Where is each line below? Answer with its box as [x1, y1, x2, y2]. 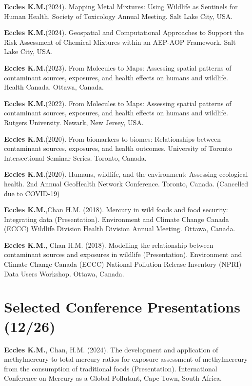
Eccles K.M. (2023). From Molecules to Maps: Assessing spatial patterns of [4, 62, 232, 73]
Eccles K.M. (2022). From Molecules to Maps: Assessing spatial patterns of [4, 98, 232, 108]
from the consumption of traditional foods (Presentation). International [4, 363, 217, 373]
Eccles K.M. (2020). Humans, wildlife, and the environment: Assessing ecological [4, 169, 248, 179]
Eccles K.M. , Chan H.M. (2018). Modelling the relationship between [4, 239, 213, 250]
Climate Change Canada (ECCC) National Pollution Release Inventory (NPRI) [4, 259, 242, 269]
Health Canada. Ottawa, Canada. [4, 82, 104, 92]
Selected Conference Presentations [4, 297, 240, 317]
